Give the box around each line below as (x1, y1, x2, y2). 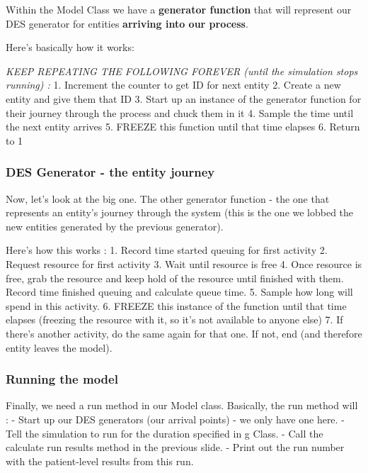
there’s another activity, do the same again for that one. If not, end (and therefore (6, 325, 362, 340)
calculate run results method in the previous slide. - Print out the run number (6, 440, 345, 455)
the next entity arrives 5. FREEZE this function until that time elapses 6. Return (6, 119, 360, 134)
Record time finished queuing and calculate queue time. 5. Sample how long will (6, 284, 353, 299)
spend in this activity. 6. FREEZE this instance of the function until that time (6, 298, 347, 313)
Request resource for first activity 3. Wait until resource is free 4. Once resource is (6, 256, 362, 271)
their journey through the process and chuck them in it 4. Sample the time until (6, 105, 354, 120)
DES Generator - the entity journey (6, 163, 215, 181)
